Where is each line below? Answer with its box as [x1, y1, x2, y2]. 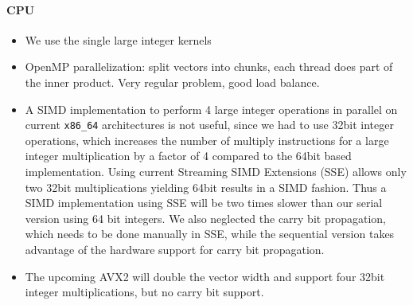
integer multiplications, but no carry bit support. [25, 283, 264, 300]
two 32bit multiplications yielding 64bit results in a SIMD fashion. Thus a [25, 178, 387, 195]
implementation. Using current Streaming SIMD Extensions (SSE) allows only [25, 163, 407, 180]
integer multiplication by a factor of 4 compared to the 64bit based [25, 147, 352, 164]
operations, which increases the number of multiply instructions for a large [25, 131, 389, 148]
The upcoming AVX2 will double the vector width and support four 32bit [25, 268, 385, 284]
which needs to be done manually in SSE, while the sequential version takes [25, 225, 395, 242]
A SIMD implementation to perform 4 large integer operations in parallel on [25, 100, 398, 117]
